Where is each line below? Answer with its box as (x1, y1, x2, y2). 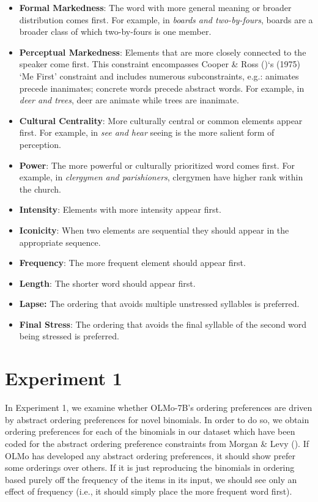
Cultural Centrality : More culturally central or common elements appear (19, 114, 303, 127)
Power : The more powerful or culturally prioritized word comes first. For (19, 158, 295, 171)
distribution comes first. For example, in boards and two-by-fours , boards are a (19, 13, 313, 26)
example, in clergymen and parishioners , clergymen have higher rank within (19, 171, 303, 183)
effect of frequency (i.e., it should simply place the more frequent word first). (5, 485, 292, 498)
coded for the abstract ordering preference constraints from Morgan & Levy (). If (5, 437, 309, 449)
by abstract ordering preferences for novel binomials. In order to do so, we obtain (5, 413, 309, 426)
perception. (19, 138, 61, 150)
